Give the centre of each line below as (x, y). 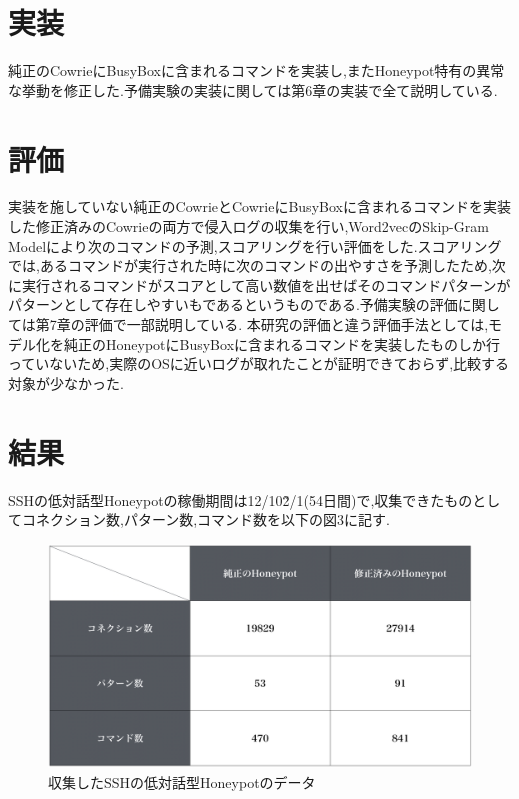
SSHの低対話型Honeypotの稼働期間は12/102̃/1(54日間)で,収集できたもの (240, 499)
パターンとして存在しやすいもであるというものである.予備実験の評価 (233, 304)
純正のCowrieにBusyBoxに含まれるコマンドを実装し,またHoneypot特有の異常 (256, 70)
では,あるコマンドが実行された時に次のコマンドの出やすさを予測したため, (250, 265)
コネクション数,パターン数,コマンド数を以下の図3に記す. (205, 519)
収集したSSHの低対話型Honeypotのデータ (182, 781)
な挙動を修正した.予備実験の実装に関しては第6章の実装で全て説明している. (253, 89)
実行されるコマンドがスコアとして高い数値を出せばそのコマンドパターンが (266, 284)
